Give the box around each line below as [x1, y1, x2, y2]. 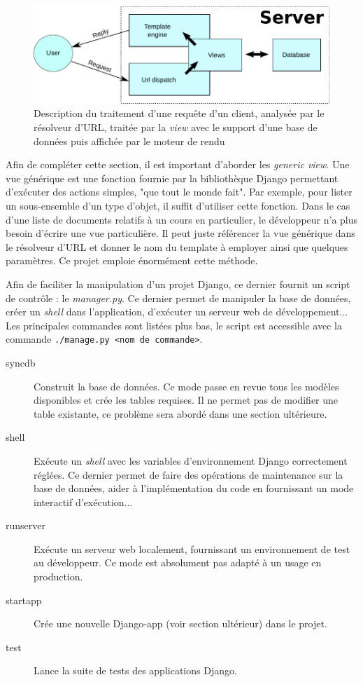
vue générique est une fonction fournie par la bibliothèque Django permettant [6, 170, 339, 185]
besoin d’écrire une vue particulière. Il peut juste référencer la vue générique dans [6, 226, 355, 240]
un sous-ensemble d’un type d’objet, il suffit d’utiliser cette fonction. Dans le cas [6, 198, 350, 212]
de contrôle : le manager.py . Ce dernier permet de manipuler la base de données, [6, 290, 351, 305]
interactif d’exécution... [34, 494, 133, 509]
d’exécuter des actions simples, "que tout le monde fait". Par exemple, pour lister [6, 184, 353, 199]
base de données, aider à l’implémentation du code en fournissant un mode [34, 481, 354, 496]
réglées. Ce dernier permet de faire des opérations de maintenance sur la [34, 467, 343, 482]
